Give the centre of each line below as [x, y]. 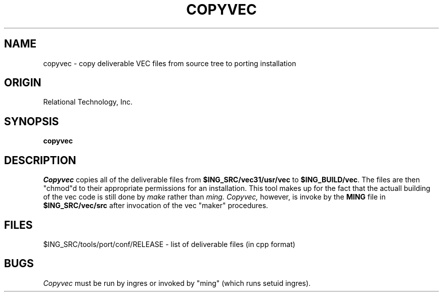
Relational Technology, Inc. [88, 102]
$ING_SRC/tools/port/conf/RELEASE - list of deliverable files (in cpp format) [169, 244]
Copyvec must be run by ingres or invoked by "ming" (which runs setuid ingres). [177, 283]
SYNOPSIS [32, 121]
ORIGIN [23, 83]
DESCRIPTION [40, 160]
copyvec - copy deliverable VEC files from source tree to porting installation [170, 63]
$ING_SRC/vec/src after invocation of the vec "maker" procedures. [156, 206]
